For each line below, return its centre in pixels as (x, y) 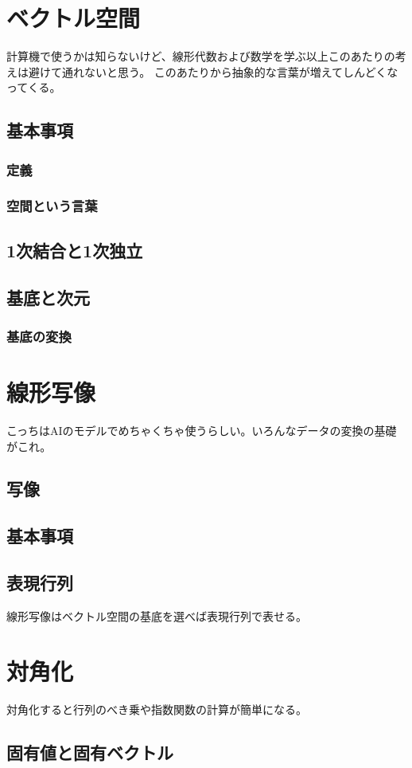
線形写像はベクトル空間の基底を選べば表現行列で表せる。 (157, 615)
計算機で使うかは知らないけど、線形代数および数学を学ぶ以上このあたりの (201, 56)
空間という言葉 (52, 206)
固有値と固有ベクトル (90, 752)
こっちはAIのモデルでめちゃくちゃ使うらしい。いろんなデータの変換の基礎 (202, 430)
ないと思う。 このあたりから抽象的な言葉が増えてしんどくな (241, 71)
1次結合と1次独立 (75, 250)
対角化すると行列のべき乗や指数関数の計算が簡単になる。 (157, 709)
